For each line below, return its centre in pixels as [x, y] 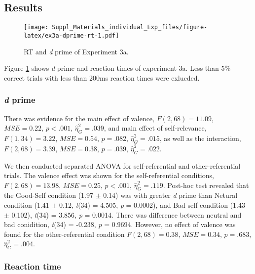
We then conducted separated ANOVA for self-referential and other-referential [122, 165]
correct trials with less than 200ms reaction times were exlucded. [102, 77]
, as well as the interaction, [200, 138]
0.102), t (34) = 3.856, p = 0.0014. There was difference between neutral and [127, 214]
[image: [36, 27]
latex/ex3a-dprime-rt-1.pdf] [72, 35]
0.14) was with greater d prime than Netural [170, 195]
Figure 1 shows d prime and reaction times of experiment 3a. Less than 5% [117, 68]
